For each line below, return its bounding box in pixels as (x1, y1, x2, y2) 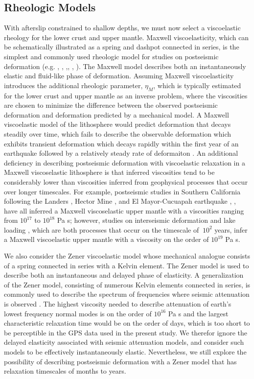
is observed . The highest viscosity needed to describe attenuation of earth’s (4, 299, 231, 309)
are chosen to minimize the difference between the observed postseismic (4, 100, 218, 110)
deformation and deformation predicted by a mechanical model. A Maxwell (4, 109, 229, 119)
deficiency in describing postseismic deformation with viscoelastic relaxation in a (4, 157, 245, 167)
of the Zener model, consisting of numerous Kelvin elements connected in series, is (4, 279, 251, 289)
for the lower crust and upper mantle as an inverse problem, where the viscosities (4, 90, 248, 100)
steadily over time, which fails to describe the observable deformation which (4, 128, 231, 139)
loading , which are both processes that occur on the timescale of (4, 224, 199, 235)
